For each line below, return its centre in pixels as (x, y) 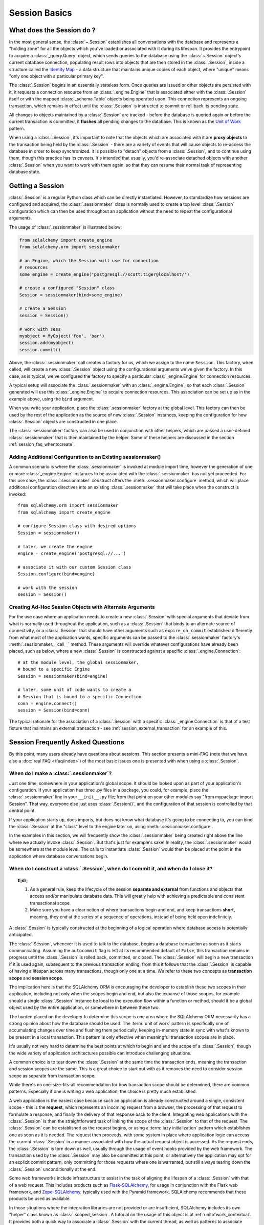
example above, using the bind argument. (52, 399)
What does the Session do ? (52, 30)
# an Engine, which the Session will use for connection (89, 260)
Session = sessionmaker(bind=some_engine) (71, 295)
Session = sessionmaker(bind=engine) (63, 676)
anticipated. (21, 935)
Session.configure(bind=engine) (56, 574)
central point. (22, 810)
